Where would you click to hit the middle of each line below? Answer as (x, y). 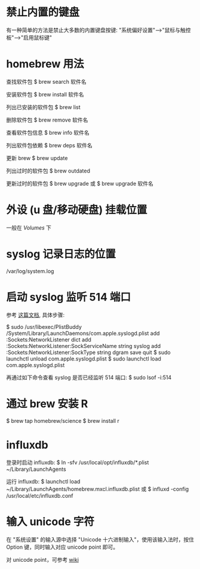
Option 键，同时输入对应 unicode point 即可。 (62, 547)
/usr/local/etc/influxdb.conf (40, 495)
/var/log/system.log (30, 271)
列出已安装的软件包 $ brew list (43, 107)
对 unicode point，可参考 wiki (43, 559)
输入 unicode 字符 (50, 521)
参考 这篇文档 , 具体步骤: (35, 314)
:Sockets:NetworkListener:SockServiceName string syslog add (84, 346)
